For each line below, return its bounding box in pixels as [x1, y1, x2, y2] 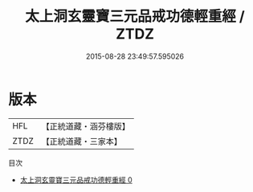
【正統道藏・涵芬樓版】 [41, 121, 131, 132]
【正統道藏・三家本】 [41, 136, 123, 147]
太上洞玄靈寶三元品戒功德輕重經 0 [19, 174, 133, 185]
